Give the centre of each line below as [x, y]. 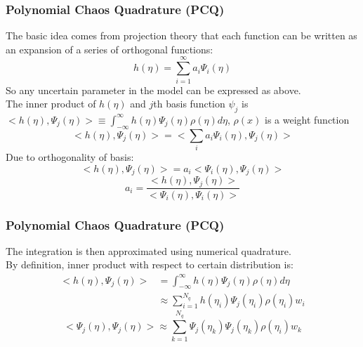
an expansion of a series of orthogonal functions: [110, 49]
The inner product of [51, 104]
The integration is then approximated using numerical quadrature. [148, 250]
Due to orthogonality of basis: [70, 157]
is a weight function [307, 119]
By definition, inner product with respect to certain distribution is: [150, 264]
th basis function [189, 104]
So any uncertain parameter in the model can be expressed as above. [153, 90]
